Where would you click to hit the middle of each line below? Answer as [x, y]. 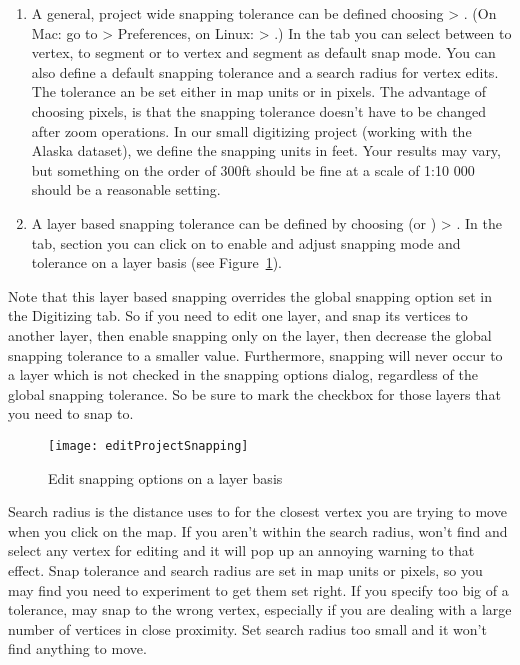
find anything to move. [77, 648]
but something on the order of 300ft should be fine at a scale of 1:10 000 [253, 169]
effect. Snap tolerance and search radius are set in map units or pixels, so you [245, 569]
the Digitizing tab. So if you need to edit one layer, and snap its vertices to [238, 315]
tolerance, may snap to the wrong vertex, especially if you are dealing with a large [260, 609]
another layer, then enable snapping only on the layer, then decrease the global [250, 334]
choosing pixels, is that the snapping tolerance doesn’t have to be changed [259, 110]
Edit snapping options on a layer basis [165, 477]
